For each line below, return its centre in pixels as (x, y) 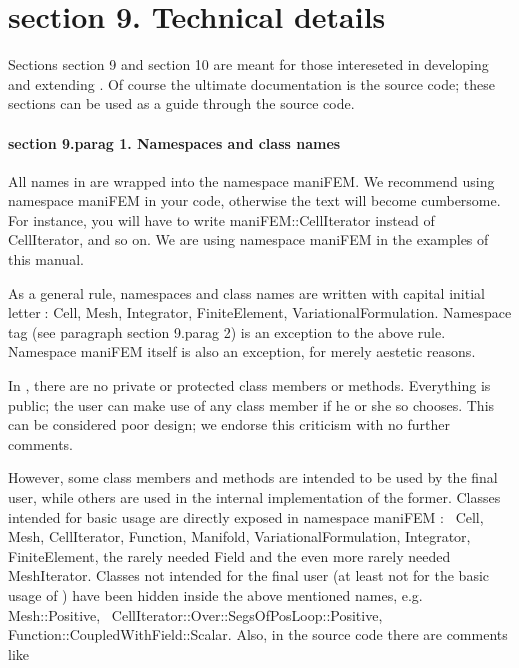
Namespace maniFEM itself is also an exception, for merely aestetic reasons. (242, 351)
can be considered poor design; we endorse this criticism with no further (229, 424)
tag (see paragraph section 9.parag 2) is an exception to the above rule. (227, 331)
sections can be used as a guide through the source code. (181, 103)
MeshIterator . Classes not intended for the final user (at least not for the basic (249, 575)
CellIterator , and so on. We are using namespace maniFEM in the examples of (248, 239)
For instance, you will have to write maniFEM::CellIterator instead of (221, 219)
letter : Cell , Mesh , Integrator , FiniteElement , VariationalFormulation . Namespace (260, 312)
